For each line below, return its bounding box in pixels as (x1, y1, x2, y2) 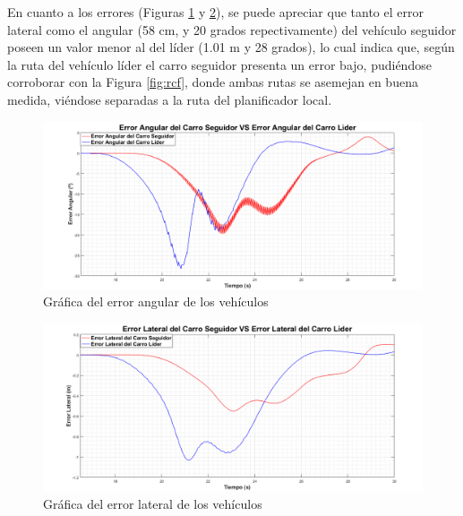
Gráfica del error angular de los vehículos (43, 292, 269, 311)
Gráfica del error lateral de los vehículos (43, 494, 262, 512)
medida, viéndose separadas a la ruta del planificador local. (7, 90, 332, 108)
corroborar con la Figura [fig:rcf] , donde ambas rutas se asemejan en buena (7, 73, 418, 91)
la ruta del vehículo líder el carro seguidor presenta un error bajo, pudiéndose (7, 55, 432, 73)
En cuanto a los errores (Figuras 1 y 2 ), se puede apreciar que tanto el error (7, 3, 424, 21)
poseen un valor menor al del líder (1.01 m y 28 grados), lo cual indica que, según (7, 38, 455, 56)
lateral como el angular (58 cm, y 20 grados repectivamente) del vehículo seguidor (7, 20, 457, 39)
